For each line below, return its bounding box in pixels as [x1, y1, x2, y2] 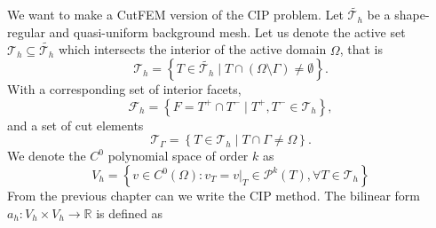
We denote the [7, 146, 86, 165]
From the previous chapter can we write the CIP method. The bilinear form [7, 186, 421, 204]
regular [7, 22, 45, 41]
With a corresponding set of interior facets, [7, 80, 242, 98]
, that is [339, 40, 383, 59]
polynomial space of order [107, 146, 249, 165]
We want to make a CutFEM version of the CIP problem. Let [7, 5, 344, 24]
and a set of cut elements [7, 115, 144, 134]
